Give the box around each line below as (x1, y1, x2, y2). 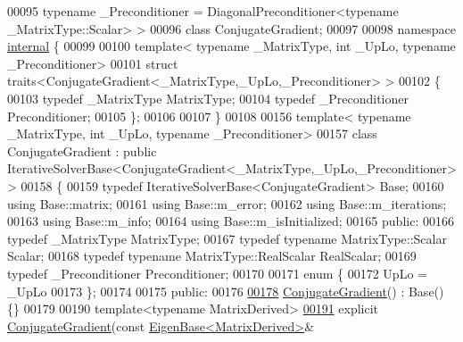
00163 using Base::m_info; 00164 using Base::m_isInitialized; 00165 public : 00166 (7, 212, 454, 230)
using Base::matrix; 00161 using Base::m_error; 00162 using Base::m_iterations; (7, 194, 447, 213)
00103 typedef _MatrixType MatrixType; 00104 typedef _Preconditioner (7, 88, 409, 107)
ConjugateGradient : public (7, 141, 157, 160)
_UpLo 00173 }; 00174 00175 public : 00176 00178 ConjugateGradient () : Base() (7, 281, 444, 300)
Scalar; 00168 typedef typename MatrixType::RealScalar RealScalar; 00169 (7, 246, 417, 265)
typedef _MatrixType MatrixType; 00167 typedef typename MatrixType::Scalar (7, 229, 447, 247)
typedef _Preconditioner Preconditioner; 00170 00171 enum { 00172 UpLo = (7, 263, 427, 282)
